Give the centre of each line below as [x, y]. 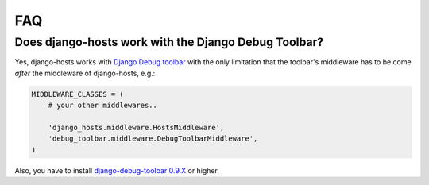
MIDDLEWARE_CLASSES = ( [78, 94]
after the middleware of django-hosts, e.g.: [85, 73]
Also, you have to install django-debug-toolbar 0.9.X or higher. [117, 170]
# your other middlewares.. [103, 106]
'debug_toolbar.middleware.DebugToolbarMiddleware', [153, 139]
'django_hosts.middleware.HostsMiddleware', [136, 127]
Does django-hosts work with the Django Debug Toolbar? [169, 42]
